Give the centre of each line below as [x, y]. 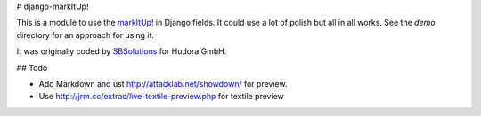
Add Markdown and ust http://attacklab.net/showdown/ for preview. [163, 83]
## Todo [32, 67]
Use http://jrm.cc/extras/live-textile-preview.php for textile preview [161, 97]
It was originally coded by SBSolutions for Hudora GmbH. [122, 51]
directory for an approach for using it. [86, 35]
